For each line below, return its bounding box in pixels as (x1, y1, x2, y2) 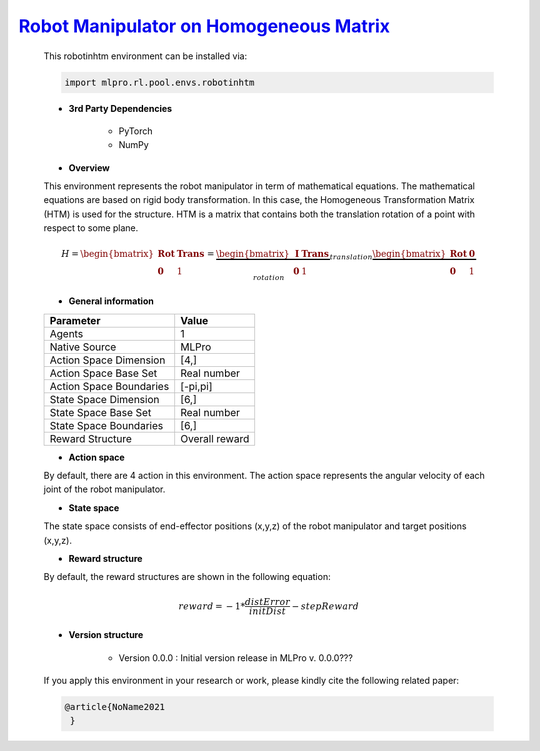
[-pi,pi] (180, 379, 213, 393)
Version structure (68, 629, 144, 641)
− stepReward (291, 600, 360, 611)
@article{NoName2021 (64, 701, 165, 713)
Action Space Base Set (49, 366, 158, 380)
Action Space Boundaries (49, 379, 170, 393)
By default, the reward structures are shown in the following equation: (43, 571, 331, 583)
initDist (248, 605, 287, 617)
